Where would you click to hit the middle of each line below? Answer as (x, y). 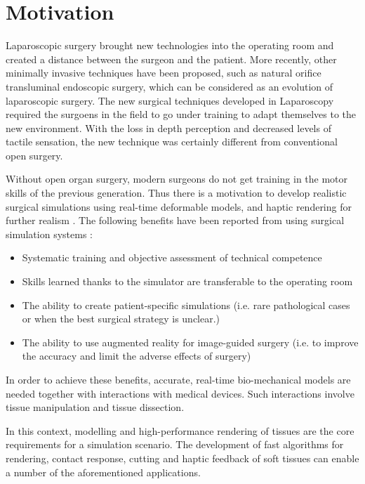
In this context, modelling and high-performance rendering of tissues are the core (180, 430)
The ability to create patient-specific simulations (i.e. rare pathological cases (186, 305)
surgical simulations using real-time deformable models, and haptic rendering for (179, 206)
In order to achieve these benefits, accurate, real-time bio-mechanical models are (178, 379)
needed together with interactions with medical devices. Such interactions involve (180, 393)
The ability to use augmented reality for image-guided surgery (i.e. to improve (190, 342)
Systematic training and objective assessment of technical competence (172, 257)
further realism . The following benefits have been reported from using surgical (175, 220)
